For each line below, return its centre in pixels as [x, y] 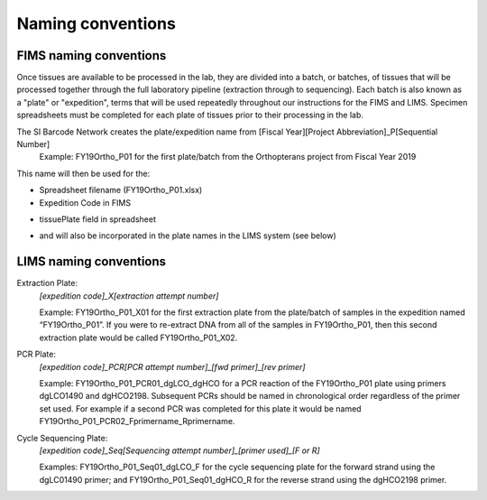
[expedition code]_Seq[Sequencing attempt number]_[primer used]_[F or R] [179, 450]
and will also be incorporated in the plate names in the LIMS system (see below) [188, 236]
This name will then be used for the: [83, 173]
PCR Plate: [36, 354]
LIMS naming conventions [92, 262]
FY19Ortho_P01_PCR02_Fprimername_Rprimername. [137, 421]
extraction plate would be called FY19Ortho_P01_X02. [138, 338]
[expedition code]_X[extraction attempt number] [129, 296]
